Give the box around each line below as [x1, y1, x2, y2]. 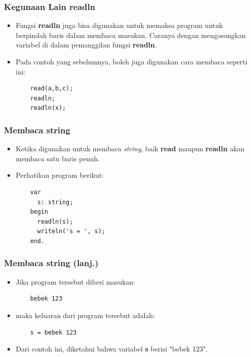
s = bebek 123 [30, 329, 77, 336]
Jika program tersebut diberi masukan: [15, 276, 135, 287]
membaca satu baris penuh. [15, 153, 100, 163]
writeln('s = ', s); [37, 228, 105, 235]
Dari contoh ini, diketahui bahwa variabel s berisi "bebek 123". [15, 344, 208, 354]
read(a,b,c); [30, 85, 73, 92]
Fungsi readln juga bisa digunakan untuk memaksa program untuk [15, 20, 223, 30]
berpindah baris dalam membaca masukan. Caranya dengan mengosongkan [15, 29, 246, 40]
